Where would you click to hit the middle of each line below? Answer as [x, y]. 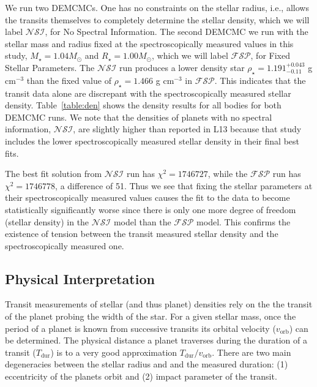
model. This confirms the [244, 221]
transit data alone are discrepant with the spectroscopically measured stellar [148, 93]
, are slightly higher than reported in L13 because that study [187, 129]
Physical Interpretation [80, 278]
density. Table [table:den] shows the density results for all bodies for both [143, 105]
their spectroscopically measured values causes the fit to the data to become [147, 197]
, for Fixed [270, 55]
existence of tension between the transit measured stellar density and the [142, 234]
